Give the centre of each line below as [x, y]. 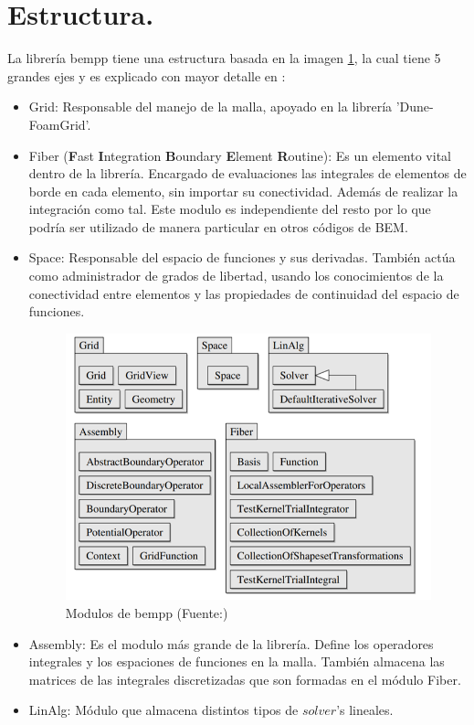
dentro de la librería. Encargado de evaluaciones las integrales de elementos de [248, 173]
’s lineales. [365, 710]
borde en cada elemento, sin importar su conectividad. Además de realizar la [243, 191]
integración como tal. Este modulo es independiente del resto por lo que [230, 209]
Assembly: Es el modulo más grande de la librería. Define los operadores [231, 643]
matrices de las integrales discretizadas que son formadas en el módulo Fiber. [245, 679]
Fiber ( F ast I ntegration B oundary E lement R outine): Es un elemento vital [240, 155]
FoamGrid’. [60, 124]
